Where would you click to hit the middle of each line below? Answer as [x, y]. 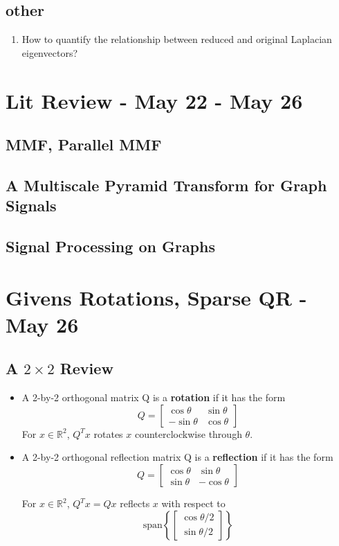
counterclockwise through [188, 433]
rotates [108, 433]
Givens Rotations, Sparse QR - [156, 297]
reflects [135, 503]
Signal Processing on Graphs [110, 246]
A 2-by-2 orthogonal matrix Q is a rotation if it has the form [154, 397]
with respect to [193, 503]
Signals [31, 205]
